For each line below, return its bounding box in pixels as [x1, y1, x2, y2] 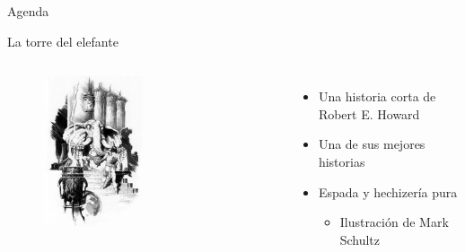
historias [318, 152, 365, 170]
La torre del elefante [7, 31, 118, 50]
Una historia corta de [318, 87, 436, 106]
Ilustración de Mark [339, 213, 449, 231]
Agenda [7, 2, 49, 20]
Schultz [339, 230, 381, 248]
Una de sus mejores [318, 135, 426, 153]
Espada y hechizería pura [318, 182, 458, 201]
